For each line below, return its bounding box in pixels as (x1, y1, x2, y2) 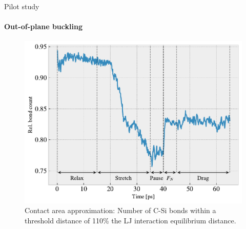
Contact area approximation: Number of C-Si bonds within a (25, 205, 216, 216)
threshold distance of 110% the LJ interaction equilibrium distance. (25, 215, 236, 225)
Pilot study (4, 1, 39, 11)
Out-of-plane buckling (4, 21, 83, 32)
